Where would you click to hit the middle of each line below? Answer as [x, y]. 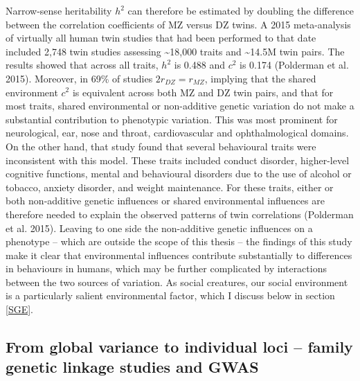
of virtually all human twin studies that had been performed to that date [161, 38]
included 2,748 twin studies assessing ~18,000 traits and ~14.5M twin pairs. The [175, 51]
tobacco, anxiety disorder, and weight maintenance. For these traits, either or [170, 187]
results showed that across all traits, [82, 65]
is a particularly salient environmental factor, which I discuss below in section [170, 295]
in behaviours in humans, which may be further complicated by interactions [166, 268]
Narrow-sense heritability [59, 10]
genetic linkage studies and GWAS [132, 367]
